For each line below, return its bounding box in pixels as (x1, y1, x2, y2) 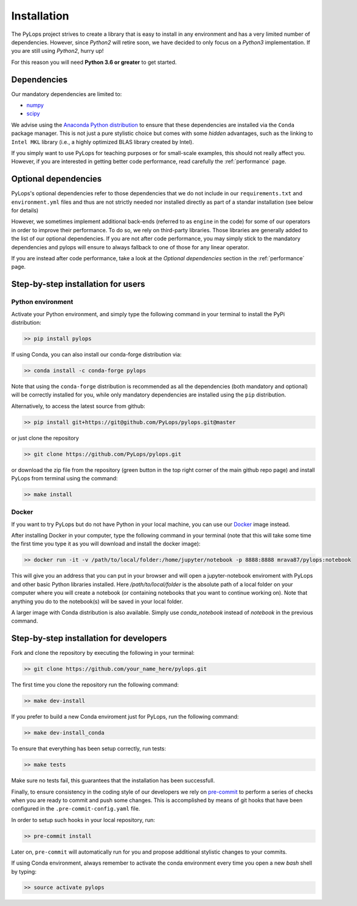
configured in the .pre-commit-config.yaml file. (11, 805, 140, 812)
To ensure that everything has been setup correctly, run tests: (11, 745, 167, 752)
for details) (11, 207, 39, 214)
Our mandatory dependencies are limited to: (11, 90, 122, 97)
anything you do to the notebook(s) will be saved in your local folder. (11, 598, 184, 605)
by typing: (11, 868, 36, 875)
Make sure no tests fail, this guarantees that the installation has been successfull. (11, 777, 215, 784)
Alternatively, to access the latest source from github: (11, 402, 145, 410)
